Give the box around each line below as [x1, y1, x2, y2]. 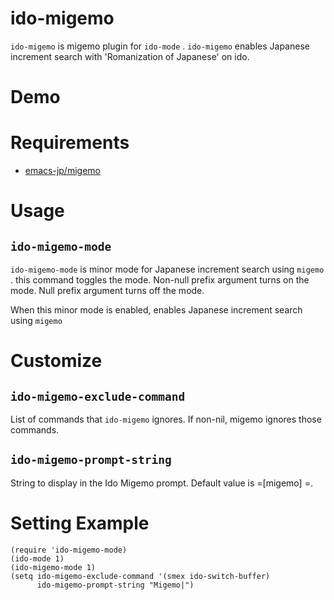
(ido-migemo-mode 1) [10, 562, 97, 572]
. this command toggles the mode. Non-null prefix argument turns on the [10, 274, 310, 286]
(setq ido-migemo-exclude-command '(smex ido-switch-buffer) [10, 571, 271, 581]
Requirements [10, 132, 130, 154]
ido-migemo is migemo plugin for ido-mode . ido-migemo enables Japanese [10, 40, 310, 52]
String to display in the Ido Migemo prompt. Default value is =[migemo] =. [10, 477, 313, 489]
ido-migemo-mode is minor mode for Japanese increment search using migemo [10, 263, 325, 276]
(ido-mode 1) [10, 553, 65, 564]
